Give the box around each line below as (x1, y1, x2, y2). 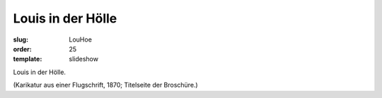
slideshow (69, 55, 99, 63)
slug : (13, 35, 28, 44)
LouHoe (69, 35, 92, 44)
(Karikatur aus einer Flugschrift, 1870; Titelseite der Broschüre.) (13, 81, 198, 90)
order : (13, 44, 32, 53)
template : (13, 55, 42, 63)
